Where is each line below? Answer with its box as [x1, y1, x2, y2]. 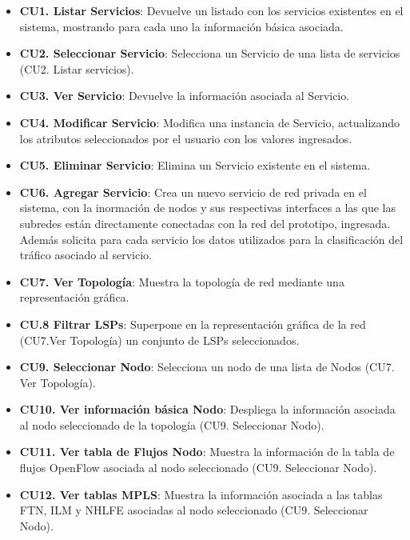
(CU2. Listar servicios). [19, 60, 134, 77]
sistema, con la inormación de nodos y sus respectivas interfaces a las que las [19, 199, 396, 216]
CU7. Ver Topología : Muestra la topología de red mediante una [19, 273, 344, 290]
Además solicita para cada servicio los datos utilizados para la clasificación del [19, 230, 404, 247]
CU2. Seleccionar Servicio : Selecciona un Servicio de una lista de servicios [19, 45, 400, 62]
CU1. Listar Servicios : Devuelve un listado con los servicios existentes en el [19, 2, 404, 18]
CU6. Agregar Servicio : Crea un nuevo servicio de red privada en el [19, 183, 367, 200]
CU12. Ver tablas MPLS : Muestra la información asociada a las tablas [19, 486, 383, 502]
